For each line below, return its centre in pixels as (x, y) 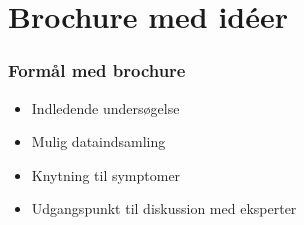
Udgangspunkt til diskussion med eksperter (164, 208)
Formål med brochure (97, 70)
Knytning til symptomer (106, 174)
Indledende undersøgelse (105, 107)
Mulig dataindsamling (98, 141)
